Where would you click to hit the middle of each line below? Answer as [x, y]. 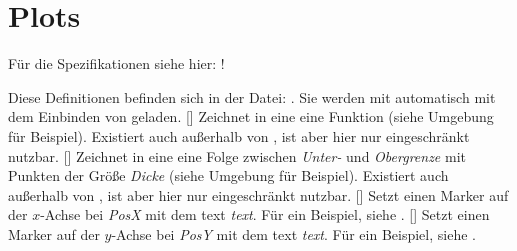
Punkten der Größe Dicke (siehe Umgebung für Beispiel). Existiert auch [228, 175]
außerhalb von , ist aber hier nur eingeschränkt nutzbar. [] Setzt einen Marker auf [258, 194]
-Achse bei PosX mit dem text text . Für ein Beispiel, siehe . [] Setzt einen [265, 214]
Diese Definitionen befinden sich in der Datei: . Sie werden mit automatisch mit [252, 96]
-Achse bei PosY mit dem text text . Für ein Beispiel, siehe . [293, 233]
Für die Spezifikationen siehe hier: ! [116, 63]
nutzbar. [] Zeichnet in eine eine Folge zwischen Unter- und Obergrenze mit [237, 155]
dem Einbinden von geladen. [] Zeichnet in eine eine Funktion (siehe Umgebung [251, 116]
